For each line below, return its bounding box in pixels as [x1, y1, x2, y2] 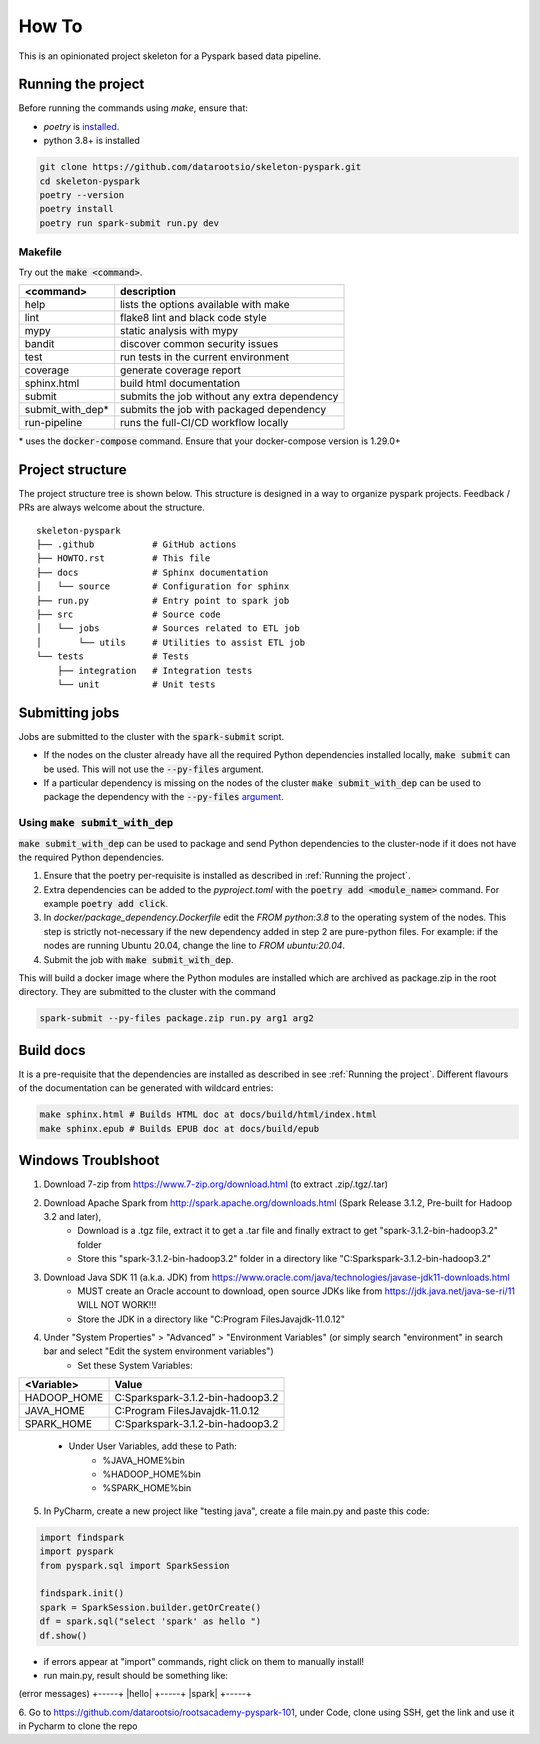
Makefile [18, 245, 62, 259]
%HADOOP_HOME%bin [102, 1468, 202, 1480]
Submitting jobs [18, 704, 120, 721]
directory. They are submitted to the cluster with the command [18, 986, 277, 998]
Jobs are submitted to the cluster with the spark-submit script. [18, 730, 285, 742]
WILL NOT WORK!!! [77, 1299, 157, 1311]
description [120, 284, 177, 298]
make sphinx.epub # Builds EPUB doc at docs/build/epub [39, 1123, 320, 1134]
